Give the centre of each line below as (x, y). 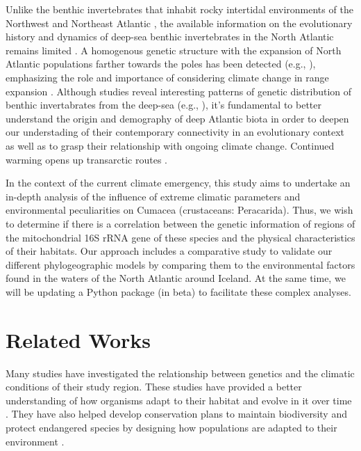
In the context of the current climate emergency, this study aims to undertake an (178, 183)
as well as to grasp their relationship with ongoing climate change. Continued (170, 145)
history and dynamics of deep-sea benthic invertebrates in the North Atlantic (170, 37)
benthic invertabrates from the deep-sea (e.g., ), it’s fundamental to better (164, 105)
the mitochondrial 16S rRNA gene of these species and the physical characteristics (180, 237)
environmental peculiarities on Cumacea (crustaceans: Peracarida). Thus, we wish (179, 210)
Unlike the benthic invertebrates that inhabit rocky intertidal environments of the (179, 9)
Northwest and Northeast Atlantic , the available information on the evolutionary (179, 23)
